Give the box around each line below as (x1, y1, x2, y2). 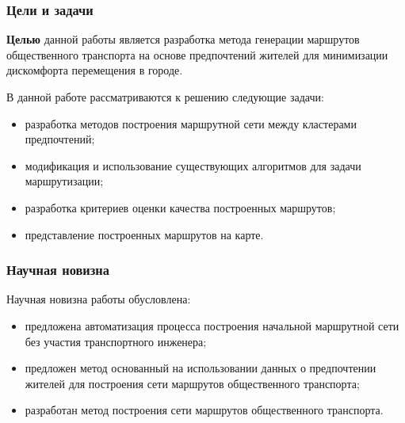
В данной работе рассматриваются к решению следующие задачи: (6, 89, 324, 105)
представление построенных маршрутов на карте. (25, 226, 264, 242)
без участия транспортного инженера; (25, 333, 207, 349)
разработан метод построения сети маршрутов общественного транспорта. (25, 402, 384, 418)
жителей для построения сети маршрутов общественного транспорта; (25, 375, 360, 391)
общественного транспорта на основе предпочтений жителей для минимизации (6, 46, 388, 63)
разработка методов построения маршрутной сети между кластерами (25, 115, 357, 131)
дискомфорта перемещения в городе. (6, 62, 183, 78)
